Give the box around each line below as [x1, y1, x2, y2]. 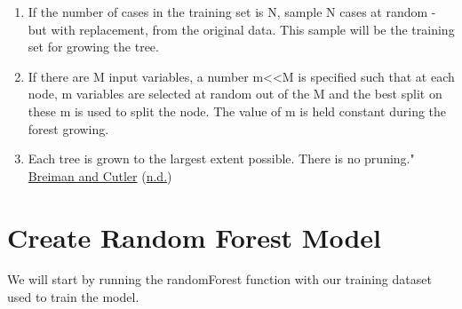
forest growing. [28, 119, 109, 138]
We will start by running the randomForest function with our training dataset [7, 270, 432, 289]
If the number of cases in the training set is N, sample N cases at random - [28, 3, 436, 20]
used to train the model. [7, 288, 139, 306]
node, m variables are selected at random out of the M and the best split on [28, 84, 442, 103]
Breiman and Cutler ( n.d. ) [28, 166, 172, 185]
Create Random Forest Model [7, 218, 382, 255]
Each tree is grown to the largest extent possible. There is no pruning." [28, 149, 415, 168]
